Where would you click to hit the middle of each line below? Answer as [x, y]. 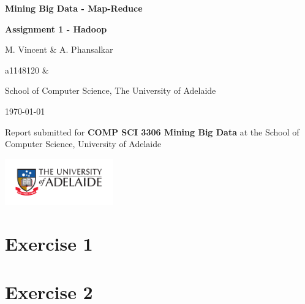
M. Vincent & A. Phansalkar [59, 49]
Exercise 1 [49, 244]
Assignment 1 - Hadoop [56, 28]
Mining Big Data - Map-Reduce [74, 8]
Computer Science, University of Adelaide [83, 144]
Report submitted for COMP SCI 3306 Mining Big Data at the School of [152, 131]
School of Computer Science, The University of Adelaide [111, 90]
